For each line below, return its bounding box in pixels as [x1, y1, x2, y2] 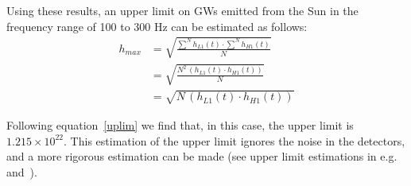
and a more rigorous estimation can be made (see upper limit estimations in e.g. [6, 148, 397, 165]
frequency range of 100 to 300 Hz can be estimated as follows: [6, 17, 308, 34]
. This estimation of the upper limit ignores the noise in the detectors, [64, 132, 405, 149]
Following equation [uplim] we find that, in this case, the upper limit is [6, 116, 354, 133]
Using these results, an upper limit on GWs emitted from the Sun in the [6, 2, 359, 18]
